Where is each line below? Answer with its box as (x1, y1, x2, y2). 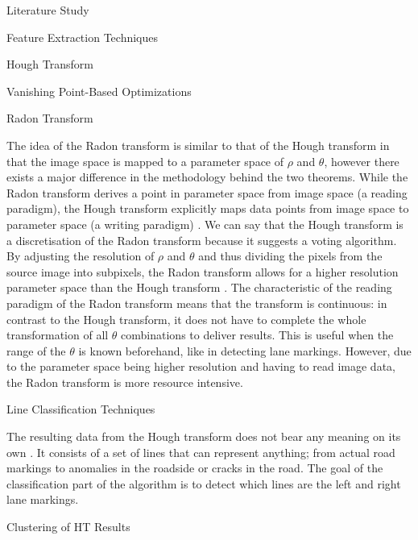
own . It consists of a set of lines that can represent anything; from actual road (6, 443, 395, 460)
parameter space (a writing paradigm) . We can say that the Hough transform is (6, 215, 404, 232)
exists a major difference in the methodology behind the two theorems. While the (6, 168, 408, 185)
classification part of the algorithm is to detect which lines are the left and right (6, 475, 401, 492)
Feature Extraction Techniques (6, 28, 159, 45)
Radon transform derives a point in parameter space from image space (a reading (6, 184, 408, 201)
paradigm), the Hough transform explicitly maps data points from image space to (6, 200, 409, 217)
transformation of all (6, 326, 109, 343)
